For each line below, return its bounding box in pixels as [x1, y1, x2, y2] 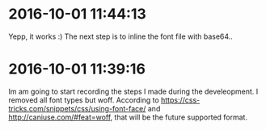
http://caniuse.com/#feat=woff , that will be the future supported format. [8, 112, 248, 122]
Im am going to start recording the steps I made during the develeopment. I [8, 86, 259, 96]
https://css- [160, 94, 201, 105]
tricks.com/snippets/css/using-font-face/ [8, 103, 146, 113]
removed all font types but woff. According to [8, 94, 159, 105]
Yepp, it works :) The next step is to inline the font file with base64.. [8, 31, 233, 41]
